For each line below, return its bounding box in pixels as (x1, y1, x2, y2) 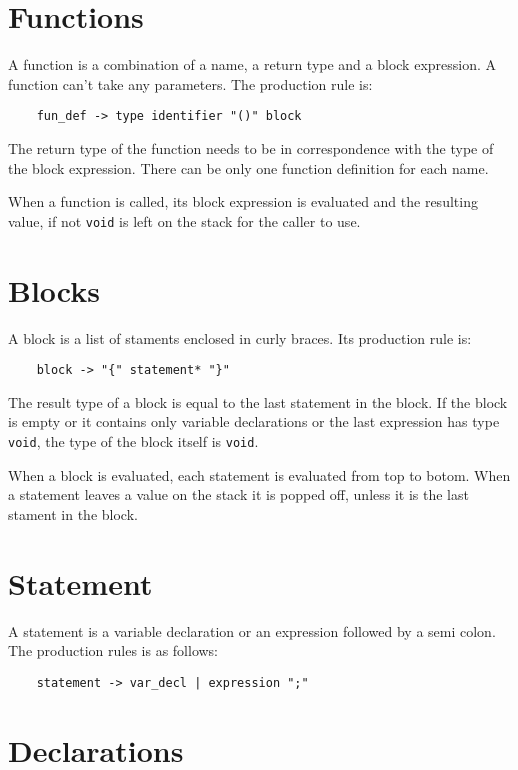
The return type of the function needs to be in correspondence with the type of (8, 137, 494, 158)
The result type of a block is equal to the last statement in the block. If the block (8, 391, 508, 412)
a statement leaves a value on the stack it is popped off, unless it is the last (8, 484, 469, 505)
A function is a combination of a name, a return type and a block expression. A (8, 54, 497, 75)
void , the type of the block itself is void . (8, 430, 259, 451)
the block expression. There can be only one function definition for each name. (8, 157, 489, 178)
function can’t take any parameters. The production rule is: (8, 73, 373, 94)
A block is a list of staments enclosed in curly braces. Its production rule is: (8, 327, 472, 348)
